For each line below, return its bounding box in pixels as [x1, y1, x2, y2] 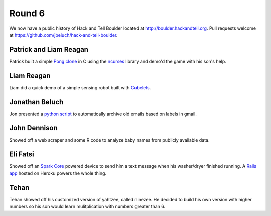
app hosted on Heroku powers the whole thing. [9, 170, 107, 176]
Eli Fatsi [9, 150, 35, 159]
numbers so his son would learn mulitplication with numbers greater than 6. [9, 203, 166, 210]
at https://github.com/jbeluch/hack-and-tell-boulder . [9, 32, 118, 38]
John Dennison [9, 124, 58, 132]
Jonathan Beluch [9, 98, 64, 106]
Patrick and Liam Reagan [9, 45, 89, 54]
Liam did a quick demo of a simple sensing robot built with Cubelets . [9, 84, 151, 90]
